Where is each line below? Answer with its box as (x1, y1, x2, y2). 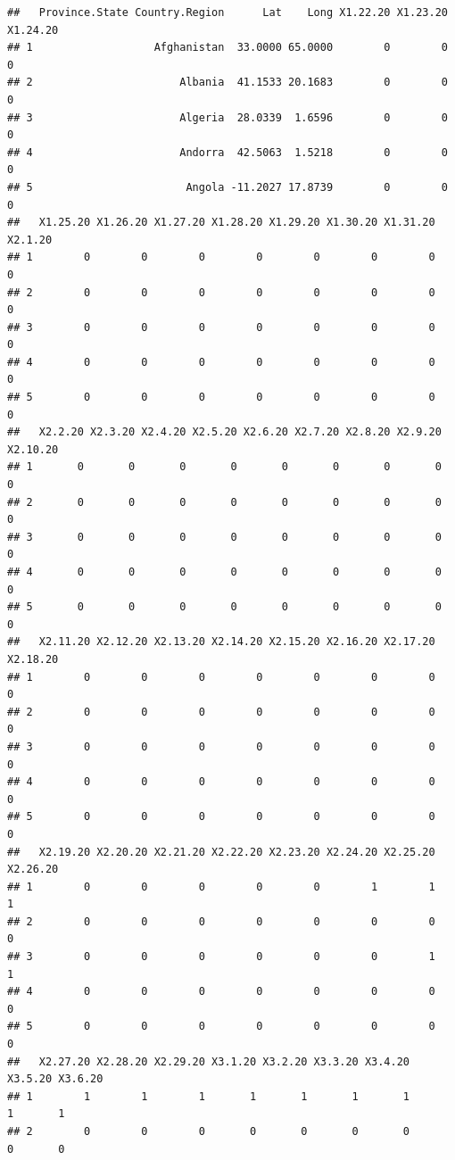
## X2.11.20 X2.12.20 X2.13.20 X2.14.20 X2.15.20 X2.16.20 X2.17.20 (7, 635, 435, 649)
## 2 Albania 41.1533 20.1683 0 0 (7, 76, 448, 89)
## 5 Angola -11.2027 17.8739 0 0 (7, 180, 448, 194)
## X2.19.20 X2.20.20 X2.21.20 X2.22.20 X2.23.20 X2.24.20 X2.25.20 (7, 845, 435, 858)
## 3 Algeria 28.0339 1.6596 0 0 (7, 111, 448, 124)
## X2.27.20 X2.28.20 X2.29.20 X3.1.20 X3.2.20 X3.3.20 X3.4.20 (7, 1055, 410, 1068)
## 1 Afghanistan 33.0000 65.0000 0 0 (7, 41, 448, 54)
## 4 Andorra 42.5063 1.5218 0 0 (7, 145, 448, 159)
